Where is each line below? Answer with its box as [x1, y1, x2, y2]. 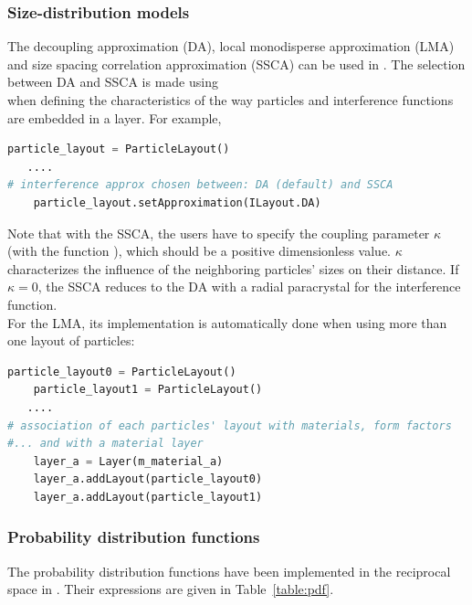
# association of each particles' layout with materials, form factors [7, 419, 452, 432]
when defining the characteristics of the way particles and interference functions [7, 90, 454, 109]
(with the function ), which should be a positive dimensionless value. [7, 241, 392, 260]
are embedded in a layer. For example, [7, 108, 222, 127]
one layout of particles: [7, 331, 135, 350]
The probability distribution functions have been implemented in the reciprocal [7, 561, 451, 580]
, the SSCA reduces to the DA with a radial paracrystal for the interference [37, 277, 461, 296]
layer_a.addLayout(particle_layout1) [33, 490, 263, 504]
